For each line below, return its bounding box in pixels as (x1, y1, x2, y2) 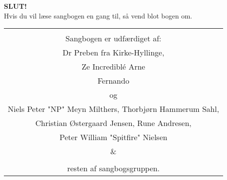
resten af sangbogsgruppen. (67, 162, 160, 174)
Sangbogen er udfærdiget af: (65, 33, 161, 44)
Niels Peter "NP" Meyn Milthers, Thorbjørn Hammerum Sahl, (8, 103, 219, 115)
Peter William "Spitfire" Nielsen (59, 131, 168, 143)
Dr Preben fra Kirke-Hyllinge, (62, 47, 164, 58)
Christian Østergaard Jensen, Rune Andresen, (35, 117, 192, 129)
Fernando (97, 75, 129, 87)
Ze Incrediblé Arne (81, 61, 145, 72)
